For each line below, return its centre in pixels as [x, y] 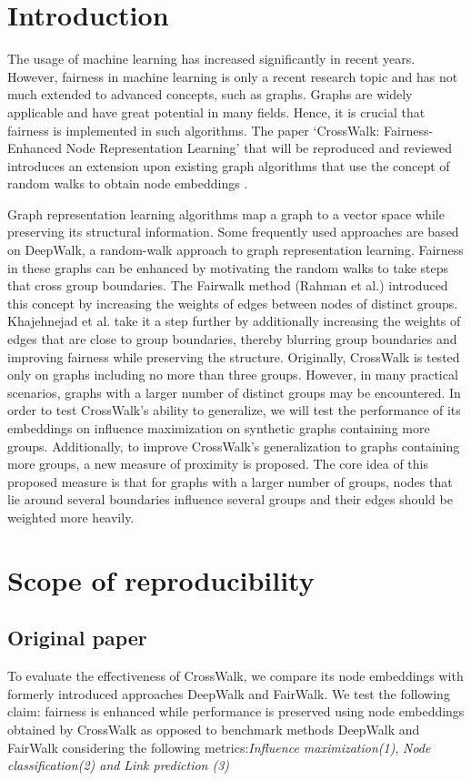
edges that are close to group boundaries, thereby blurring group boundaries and [232, 339]
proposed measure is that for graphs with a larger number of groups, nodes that [230, 481]
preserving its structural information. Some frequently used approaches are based [233, 232]
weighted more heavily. [71, 517]
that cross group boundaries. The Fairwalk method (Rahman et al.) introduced [228, 285]
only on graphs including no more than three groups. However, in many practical [233, 375]
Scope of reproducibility [161, 579]
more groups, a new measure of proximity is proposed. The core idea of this [218, 464]
